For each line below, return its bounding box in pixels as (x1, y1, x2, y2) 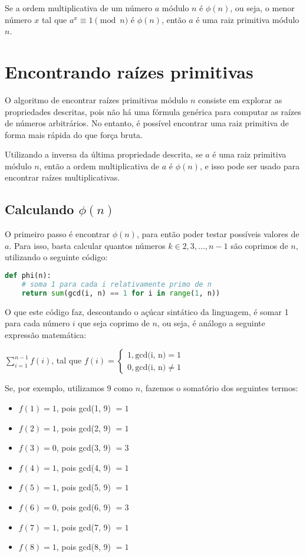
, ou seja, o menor (230, 2, 295, 14)
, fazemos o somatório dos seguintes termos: (140, 382, 298, 394)
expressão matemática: (5, 328, 87, 340)
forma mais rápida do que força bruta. (5, 128, 143, 140)
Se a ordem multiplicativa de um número (5, 2, 153, 14)
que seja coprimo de (78, 317, 150, 329)
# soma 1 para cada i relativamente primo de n (21, 280, 212, 289)
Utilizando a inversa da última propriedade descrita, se (5, 148, 203, 160)
